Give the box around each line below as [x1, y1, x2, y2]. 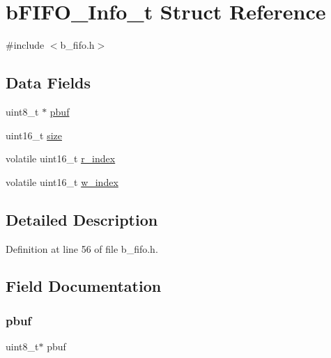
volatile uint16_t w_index [6, 174, 118, 189]
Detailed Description [6, 208, 158, 230]
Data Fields [6, 72, 91, 93]
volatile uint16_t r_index [6, 151, 116, 166]
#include [6, 38, 45, 52]
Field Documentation [6, 275, 162, 297]
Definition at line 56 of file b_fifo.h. [6, 241, 158, 256]
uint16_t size [6, 127, 62, 142]
